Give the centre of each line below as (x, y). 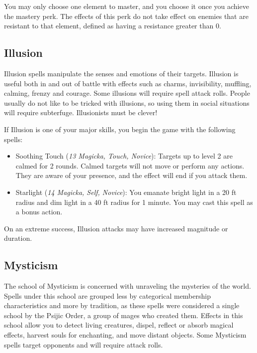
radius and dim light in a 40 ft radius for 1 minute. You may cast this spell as (134, 202)
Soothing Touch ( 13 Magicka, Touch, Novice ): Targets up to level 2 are (124, 156)
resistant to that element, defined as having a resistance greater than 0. (113, 26)
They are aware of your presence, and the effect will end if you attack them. (131, 175)
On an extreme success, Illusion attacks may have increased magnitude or (116, 228)
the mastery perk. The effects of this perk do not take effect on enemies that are (126, 16)
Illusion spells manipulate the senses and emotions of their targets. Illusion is (121, 73)
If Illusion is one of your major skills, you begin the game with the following (120, 129)
